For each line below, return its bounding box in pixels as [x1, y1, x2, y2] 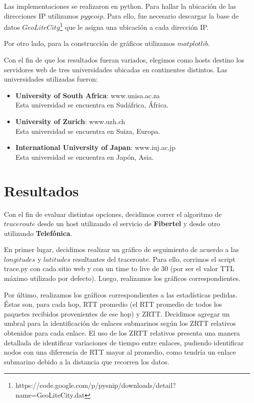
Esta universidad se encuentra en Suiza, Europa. [15, 126, 160, 136]
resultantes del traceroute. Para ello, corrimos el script [72, 254, 235, 264]
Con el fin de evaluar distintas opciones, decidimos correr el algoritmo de [4, 209, 222, 219]
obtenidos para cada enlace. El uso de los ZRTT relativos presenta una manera [4, 328, 240, 338]
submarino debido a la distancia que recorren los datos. [4, 356, 169, 366]
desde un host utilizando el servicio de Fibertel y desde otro [37, 218, 220, 229]
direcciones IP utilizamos [4, 10, 79, 21]
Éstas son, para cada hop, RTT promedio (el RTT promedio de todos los [4, 299, 222, 309]
